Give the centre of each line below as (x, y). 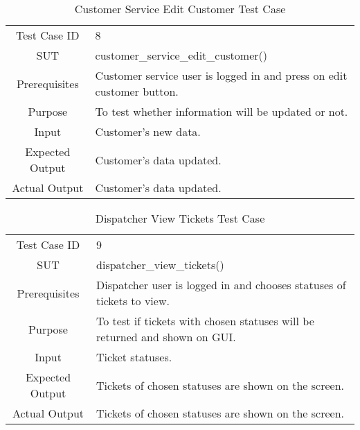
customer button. (137, 91)
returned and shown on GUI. (166, 337)
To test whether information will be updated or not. (222, 111)
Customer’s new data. (148, 131)
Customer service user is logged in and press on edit (221, 75)
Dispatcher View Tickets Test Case (180, 218)
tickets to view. (133, 301)
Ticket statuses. (134, 357)
